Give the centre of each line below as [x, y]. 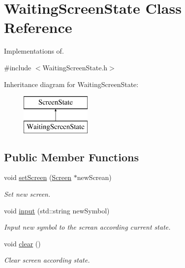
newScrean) [94, 177]
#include [18, 67]
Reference [38, 27]
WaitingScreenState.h [75, 67]
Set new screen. [27, 194]
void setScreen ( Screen [38, 177]
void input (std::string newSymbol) [57, 210]
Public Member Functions [71, 157]
